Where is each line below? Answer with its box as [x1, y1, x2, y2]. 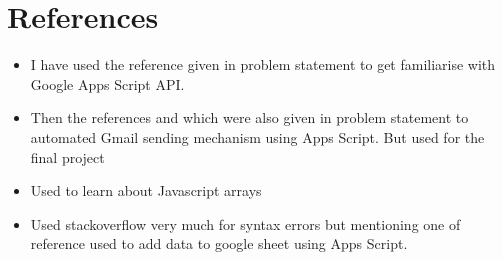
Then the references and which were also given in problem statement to [30, 107, 469, 128]
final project [30, 146, 105, 167]
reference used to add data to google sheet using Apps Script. [30, 233, 408, 254]
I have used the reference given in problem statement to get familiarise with [30, 54, 496, 75]
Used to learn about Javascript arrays [30, 180, 262, 201]
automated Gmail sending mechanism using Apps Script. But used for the [30, 126, 485, 147]
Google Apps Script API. [30, 73, 185, 94]
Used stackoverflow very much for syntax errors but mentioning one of [30, 213, 461, 234]
